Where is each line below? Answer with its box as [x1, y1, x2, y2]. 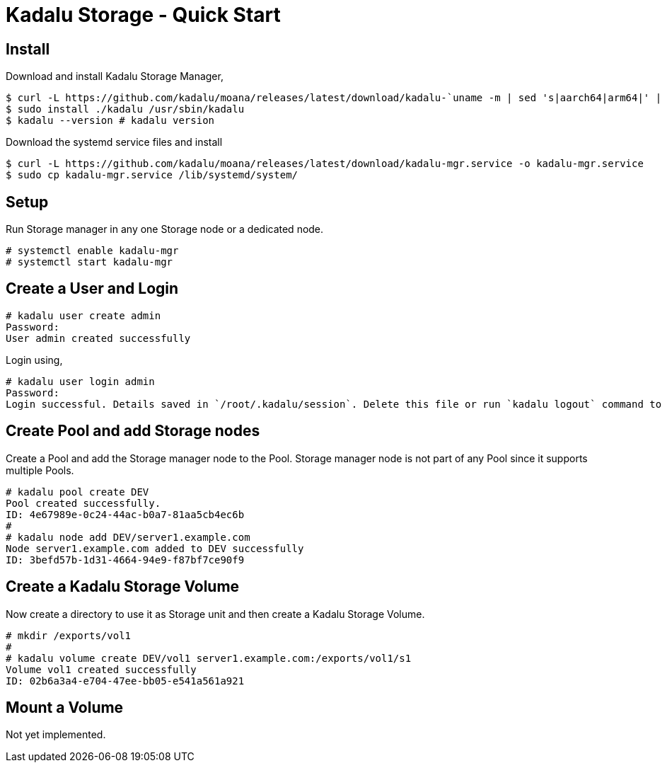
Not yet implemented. [6, 728, 106, 741]
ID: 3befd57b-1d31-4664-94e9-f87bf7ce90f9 [6, 554, 245, 566]
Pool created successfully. [6, 497, 161, 509]
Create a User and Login [6, 280, 179, 298]
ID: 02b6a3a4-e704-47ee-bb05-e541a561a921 [6, 675, 245, 687]
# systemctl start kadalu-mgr [6, 256, 173, 268]
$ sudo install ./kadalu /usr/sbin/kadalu [6, 103, 245, 115]
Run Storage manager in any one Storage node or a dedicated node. [6, 223, 324, 236]
